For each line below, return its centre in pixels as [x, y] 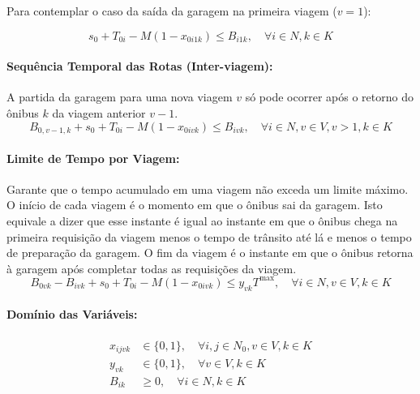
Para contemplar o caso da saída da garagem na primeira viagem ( [172, 11]
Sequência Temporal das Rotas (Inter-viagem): [140, 66]
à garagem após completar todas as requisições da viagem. [152, 268]
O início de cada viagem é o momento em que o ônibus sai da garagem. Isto [195, 205]
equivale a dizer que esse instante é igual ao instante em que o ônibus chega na [202, 221]
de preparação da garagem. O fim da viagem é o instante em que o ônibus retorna [210, 253]
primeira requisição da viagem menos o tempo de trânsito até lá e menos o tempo [209, 236]
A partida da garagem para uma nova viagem [120, 97]
